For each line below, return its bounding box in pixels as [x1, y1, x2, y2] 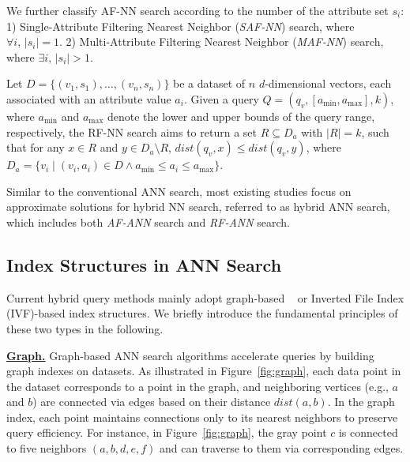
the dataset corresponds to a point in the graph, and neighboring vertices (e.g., [6, 377, 389, 394]
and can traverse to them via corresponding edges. [160, 440, 404, 456]
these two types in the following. [6, 320, 164, 336]
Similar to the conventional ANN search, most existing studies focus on [6, 182, 352, 199]
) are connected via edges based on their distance [32, 393, 271, 410]
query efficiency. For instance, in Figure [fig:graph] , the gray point [6, 424, 327, 441]
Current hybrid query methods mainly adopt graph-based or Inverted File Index [6, 289, 404, 306]
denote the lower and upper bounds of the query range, [107, 107, 375, 124]
